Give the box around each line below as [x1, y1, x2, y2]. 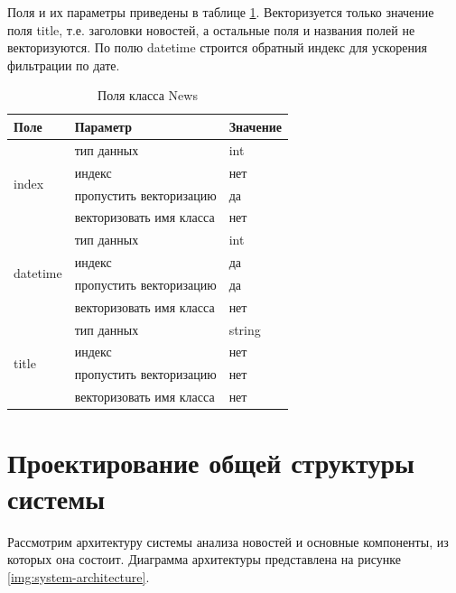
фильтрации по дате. [7, 55, 120, 74]
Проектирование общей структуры [7, 444, 414, 481]
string [228, 320, 261, 338]
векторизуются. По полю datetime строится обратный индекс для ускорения [7, 38, 427, 57]
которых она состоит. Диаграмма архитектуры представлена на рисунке [7, 550, 401, 569]
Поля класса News [98, 86, 198, 105]
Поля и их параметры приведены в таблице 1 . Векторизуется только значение [7, 3, 434, 21]
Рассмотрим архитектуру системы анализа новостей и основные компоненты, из [7, 532, 449, 551]
